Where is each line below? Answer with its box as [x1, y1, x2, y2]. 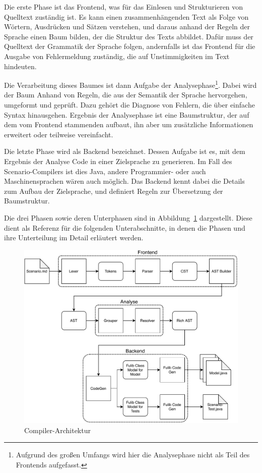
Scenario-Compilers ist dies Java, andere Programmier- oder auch [4, 166, 206, 176]
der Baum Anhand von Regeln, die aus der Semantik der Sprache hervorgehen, [4, 89, 247, 100]
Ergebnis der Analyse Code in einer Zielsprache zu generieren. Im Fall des [4, 155, 232, 166]
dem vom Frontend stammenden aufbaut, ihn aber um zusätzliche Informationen [4, 119, 253, 130]
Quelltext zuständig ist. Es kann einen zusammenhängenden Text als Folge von [4, 11, 249, 22]
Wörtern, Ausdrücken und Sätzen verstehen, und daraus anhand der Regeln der [4, 21, 250, 32]
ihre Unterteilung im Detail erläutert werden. [4, 232, 144, 243]
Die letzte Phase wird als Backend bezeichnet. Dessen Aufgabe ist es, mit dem [4, 146, 245, 156]
